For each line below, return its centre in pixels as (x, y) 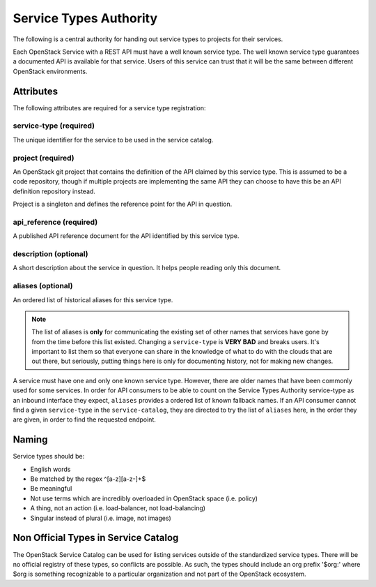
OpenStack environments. (50, 71)
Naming (30, 440)
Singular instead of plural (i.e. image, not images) (101, 518)
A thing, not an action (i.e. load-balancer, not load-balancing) (118, 508)
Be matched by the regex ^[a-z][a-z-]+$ (88, 479)
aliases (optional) (43, 286)
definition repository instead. (54, 191)
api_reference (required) (55, 222)
